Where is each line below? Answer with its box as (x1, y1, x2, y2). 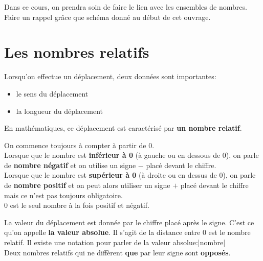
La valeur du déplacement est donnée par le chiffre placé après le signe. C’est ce (4, 217, 254, 227)
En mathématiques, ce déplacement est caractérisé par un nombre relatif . (4, 123, 242, 133)
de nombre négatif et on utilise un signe (4, 159, 136, 170)
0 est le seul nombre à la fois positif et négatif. (4, 200, 149, 210)
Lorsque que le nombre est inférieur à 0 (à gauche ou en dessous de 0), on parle (4, 150, 259, 160)
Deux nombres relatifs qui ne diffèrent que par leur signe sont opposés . (4, 247, 231, 257)
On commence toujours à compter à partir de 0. (4, 139, 155, 150)
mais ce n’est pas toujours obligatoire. (4, 189, 123, 200)
